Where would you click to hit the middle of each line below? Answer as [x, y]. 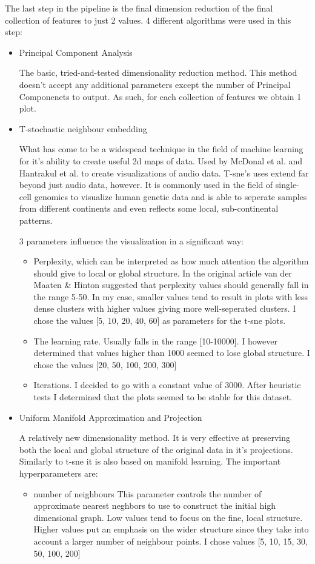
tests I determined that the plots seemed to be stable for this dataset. [163, 397]
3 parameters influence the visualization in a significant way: [131, 240]
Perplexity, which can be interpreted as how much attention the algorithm [171, 261]
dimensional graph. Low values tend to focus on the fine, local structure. [168, 517]
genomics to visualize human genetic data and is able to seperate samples [171, 196]
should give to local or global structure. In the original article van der [163, 273]
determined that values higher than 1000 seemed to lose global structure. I [172, 353]
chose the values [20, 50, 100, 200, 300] [105, 364]
